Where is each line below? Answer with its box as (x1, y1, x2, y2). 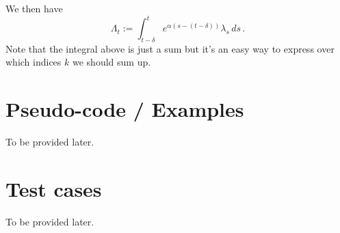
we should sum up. (72, 55, 151, 69)
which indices (5, 55, 62, 69)
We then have (5, 1, 63, 15)
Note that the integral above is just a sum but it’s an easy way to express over (5, 41, 335, 55)
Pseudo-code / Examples (5, 95, 244, 123)
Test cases (5, 174, 102, 202)
